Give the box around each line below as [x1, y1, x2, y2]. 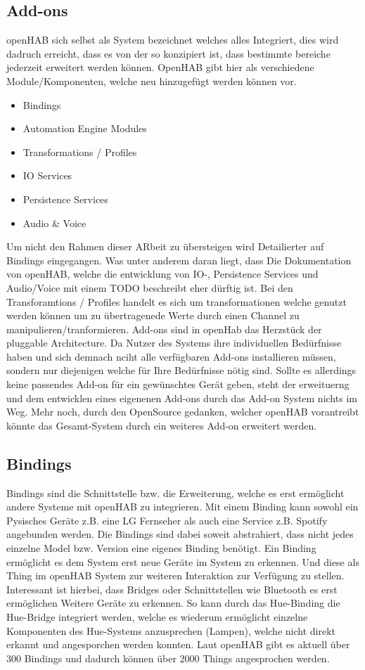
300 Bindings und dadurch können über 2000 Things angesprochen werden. [6, 650, 330, 665]
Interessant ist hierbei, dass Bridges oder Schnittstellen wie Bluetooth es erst [6, 581, 338, 596]
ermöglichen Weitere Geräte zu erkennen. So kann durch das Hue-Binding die [6, 595, 340, 610]
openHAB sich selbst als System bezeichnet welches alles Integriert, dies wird [6, 32, 339, 47]
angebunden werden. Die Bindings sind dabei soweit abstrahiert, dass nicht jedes [6, 527, 354, 541]
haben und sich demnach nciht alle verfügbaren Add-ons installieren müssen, [6, 349, 336, 363]
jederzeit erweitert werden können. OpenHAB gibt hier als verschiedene [6, 60, 314, 75]
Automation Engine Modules [23, 121, 147, 136]
